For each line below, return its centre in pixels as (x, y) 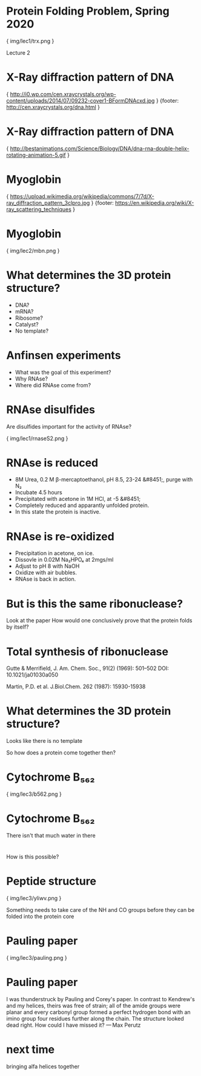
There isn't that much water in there (51, 836)
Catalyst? (27, 324)
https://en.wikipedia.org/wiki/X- (154, 202)
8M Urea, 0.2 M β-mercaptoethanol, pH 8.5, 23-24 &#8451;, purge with (104, 480)
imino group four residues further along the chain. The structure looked (95, 1019)
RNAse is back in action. (45, 579)
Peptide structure (51, 881)
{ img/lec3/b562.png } (34, 794)
